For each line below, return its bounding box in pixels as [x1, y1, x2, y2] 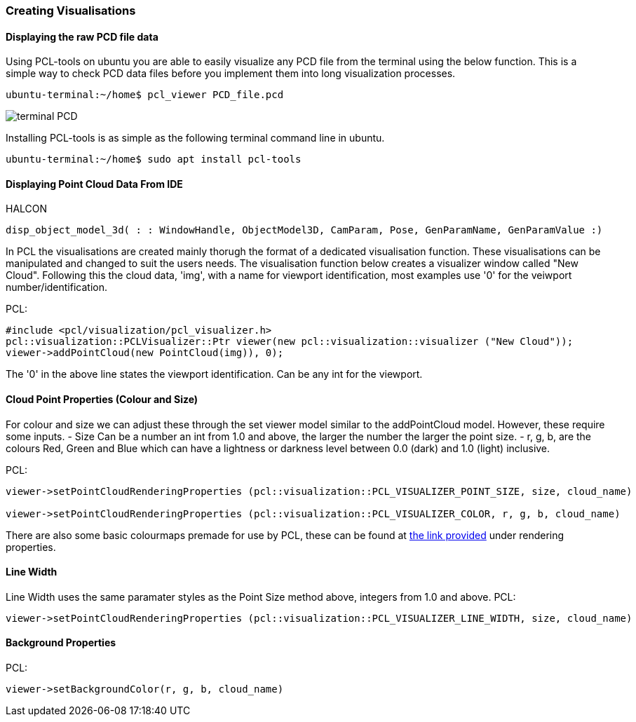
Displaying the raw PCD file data [6, 30, 158, 43]
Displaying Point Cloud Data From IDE [6, 177, 183, 190]
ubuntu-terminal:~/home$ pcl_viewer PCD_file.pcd [6, 89, 284, 101]
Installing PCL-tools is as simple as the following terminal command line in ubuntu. [6, 132, 385, 144]
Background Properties [6, 636, 116, 649]
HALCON [6, 203, 48, 215]
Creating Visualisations [6, 4, 136, 18]
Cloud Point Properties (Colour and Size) [6, 393, 198, 406]
